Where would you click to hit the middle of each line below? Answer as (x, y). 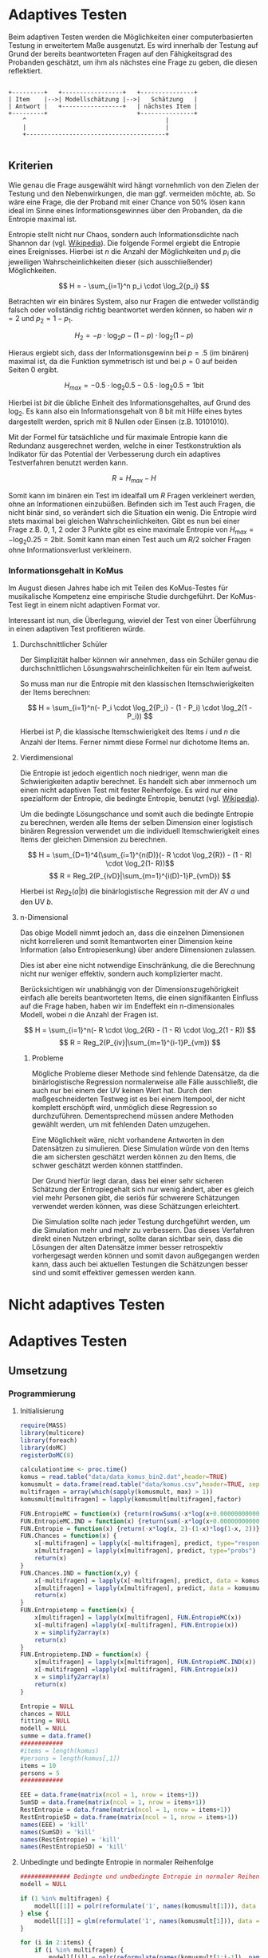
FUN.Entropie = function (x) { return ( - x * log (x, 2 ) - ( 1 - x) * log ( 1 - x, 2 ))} (140, 1528)
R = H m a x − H (134, 479)
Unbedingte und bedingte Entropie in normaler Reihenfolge (116, 1862)
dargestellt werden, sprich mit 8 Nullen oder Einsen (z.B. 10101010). (119, 422)
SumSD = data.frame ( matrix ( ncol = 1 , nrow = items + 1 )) (113, 1802)
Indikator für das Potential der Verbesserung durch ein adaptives (114, 454)
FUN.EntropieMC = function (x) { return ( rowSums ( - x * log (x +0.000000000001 (141, 1514)
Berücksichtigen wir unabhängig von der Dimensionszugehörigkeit (129, 989)
